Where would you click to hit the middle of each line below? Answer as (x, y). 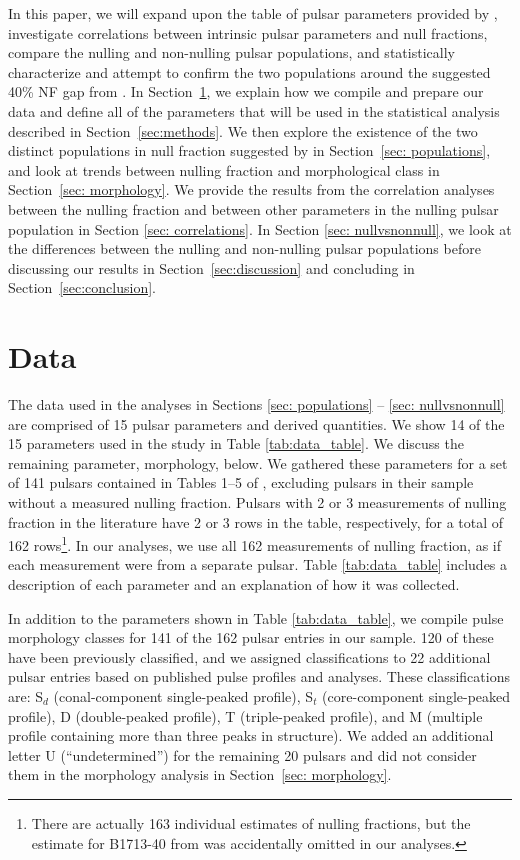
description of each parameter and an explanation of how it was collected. (234, 584)
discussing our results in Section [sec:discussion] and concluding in (211, 267)
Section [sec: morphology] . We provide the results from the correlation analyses (251, 189)
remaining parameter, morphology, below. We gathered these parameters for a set (258, 462)
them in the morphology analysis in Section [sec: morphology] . (200, 774)
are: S (26, 696)
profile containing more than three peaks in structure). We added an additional (251, 735)
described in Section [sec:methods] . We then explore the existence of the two (243, 130)
